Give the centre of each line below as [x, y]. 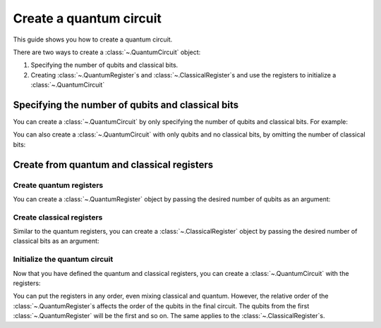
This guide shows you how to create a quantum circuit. [93, 39]
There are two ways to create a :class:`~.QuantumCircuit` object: [107, 52]
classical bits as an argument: [56, 241]
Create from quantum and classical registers [113, 164]
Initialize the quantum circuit [63, 259]
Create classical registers [58, 217]
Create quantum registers [58, 185]
